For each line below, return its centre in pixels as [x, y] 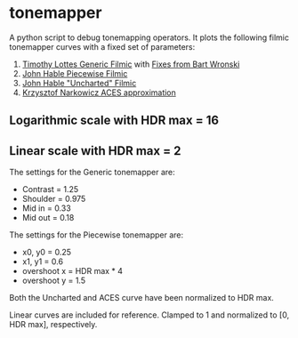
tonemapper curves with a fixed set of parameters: [102, 46]
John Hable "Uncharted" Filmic [79, 83]
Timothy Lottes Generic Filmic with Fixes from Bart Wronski [131, 64]
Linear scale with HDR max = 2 [95, 151]
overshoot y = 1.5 [54, 281]
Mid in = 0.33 [46, 208]
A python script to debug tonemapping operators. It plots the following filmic [149, 37]
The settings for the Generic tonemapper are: [92, 173]
